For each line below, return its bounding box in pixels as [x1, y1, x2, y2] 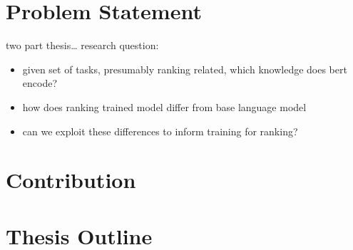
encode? [22, 75, 58, 90]
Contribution [6, 165, 136, 194]
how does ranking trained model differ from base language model [22, 99, 307, 114]
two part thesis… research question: [6, 38, 159, 53]
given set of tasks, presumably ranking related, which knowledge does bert [22, 61, 347, 76]
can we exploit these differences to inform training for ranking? [22, 123, 298, 138]
